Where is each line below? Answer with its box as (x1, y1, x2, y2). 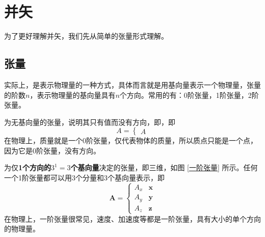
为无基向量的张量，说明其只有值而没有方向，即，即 (4, 116, 175, 127)
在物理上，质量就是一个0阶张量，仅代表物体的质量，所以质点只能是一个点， (4, 135, 257, 146)
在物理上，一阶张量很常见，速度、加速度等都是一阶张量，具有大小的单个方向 (4, 213, 261, 224)
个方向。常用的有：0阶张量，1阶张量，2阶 (119, 89, 259, 100)
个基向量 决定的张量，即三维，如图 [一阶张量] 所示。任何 (70, 162, 258, 173)
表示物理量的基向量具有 (37, 89, 116, 100)
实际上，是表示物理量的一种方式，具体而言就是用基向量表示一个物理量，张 (4, 79, 254, 90)
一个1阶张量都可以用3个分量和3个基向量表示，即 (4, 172, 165, 183)
